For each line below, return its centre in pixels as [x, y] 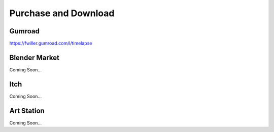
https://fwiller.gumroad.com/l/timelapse [51, 43]
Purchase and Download [62, 13]
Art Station [27, 111]
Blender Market [34, 57]
